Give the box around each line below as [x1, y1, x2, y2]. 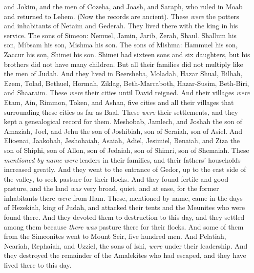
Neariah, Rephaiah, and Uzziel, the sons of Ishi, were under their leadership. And [4, 240, 248, 251]
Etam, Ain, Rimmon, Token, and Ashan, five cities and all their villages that [4, 97, 234, 107]
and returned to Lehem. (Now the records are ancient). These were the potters [4, 11, 239, 21]
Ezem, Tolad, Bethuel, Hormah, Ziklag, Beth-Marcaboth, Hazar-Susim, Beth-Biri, [4, 78, 249, 88]
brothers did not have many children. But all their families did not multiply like [4, 59, 243, 69]
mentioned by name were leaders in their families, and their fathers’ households [4, 154, 241, 165]
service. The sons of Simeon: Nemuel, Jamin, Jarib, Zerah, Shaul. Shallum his [4, 30, 237, 40]
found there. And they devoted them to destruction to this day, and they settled [4, 212, 245, 222]
